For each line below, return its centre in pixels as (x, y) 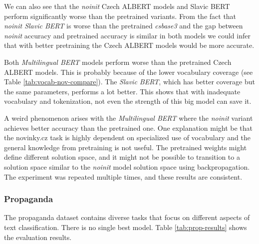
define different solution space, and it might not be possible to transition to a (122, 157)
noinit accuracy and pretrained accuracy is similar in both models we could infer (127, 35)
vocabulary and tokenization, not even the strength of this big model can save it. (128, 101)
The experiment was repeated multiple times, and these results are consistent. (123, 176)
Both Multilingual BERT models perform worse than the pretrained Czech (118, 62)
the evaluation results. (38, 237)
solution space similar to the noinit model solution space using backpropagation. (127, 166)
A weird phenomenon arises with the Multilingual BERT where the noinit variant (129, 118)
